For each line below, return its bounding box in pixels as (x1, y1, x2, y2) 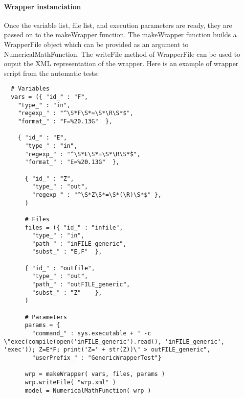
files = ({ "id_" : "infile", (24, 224, 123, 231)
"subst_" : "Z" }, (32, 289, 102, 296)
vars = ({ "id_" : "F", (11, 94, 88, 101)
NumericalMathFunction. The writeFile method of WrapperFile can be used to (4, 48, 241, 59)
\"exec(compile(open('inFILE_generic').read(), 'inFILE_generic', (4, 338, 225, 345)
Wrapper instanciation (4, 1, 81, 11)
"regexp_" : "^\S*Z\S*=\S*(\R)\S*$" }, (32, 191, 162, 198)
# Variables (11, 85, 50, 93)
